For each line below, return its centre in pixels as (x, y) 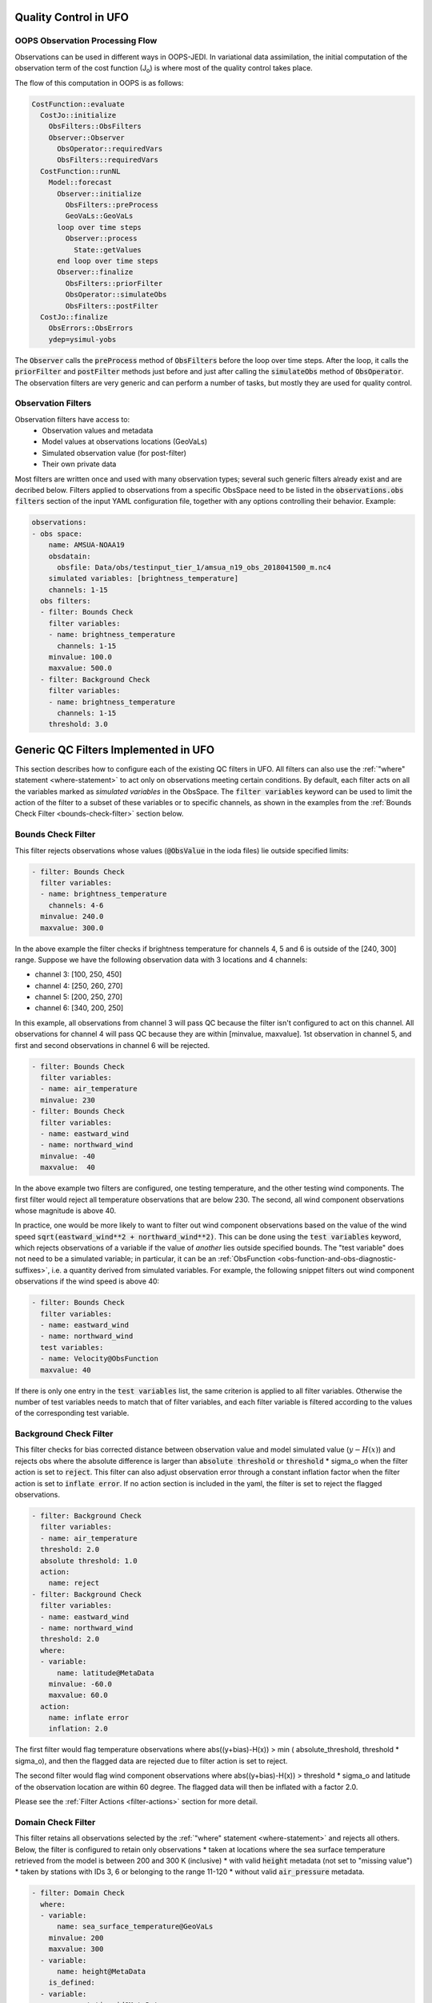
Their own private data (79, 464)
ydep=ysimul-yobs (82, 339)
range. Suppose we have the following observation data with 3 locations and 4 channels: (161, 959)
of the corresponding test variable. (72, 1413)
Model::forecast (80, 183)
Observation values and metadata (98, 431)
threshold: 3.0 (78, 724)
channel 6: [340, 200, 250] (79, 1008)
